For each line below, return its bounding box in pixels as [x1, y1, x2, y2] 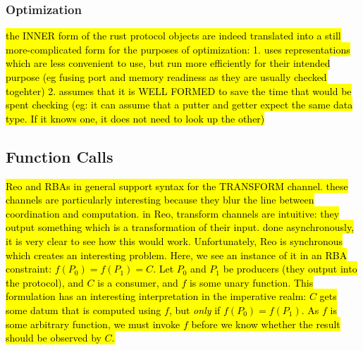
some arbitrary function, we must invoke [6, 316, 180, 331]
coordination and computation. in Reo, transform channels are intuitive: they [6, 206, 340, 220]
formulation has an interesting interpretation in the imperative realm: [6, 289, 307, 304]
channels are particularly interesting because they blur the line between [6, 192, 314, 207]
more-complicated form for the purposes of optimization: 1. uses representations [6, 42, 350, 56]
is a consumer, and [97, 275, 178, 289]
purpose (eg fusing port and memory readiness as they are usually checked [6, 70, 327, 84]
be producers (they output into [223, 261, 357, 276]
